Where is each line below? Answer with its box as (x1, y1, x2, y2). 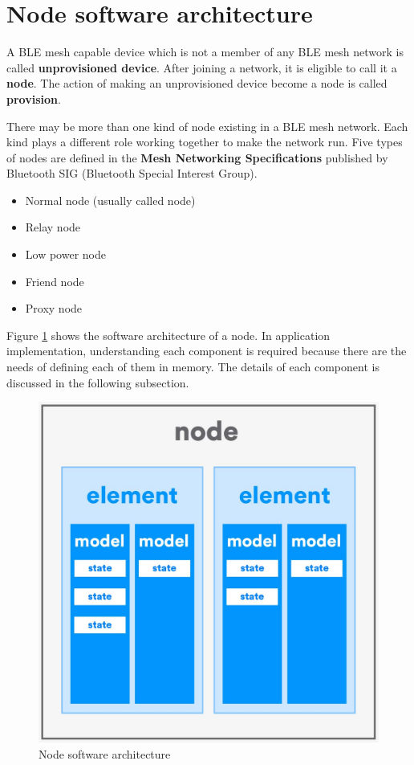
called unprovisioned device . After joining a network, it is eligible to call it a (6, 59, 397, 76)
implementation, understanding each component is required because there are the (6, 342, 407, 359)
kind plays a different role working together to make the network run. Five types (6, 133, 403, 150)
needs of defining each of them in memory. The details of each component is (6, 358, 379, 375)
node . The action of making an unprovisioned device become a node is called (6, 75, 388, 92)
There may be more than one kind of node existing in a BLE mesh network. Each (6, 117, 408, 134)
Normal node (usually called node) (25, 191, 196, 208)
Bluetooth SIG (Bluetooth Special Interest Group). (6, 165, 258, 182)
